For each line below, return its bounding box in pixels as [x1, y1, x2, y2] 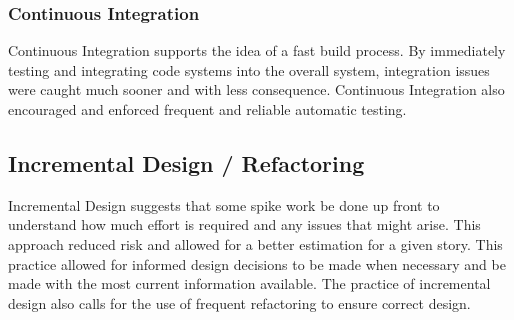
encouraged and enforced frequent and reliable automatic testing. [8, 99, 407, 119]
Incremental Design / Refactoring [8, 147, 365, 178]
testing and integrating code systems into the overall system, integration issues [8, 59, 490, 80]
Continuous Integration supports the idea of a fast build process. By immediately [8, 40, 506, 61]
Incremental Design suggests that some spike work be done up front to [8, 194, 440, 215]
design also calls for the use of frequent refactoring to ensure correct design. [8, 292, 471, 313]
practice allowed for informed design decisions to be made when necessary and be [8, 253, 506, 274]
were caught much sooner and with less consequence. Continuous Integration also [8, 79, 505, 100]
